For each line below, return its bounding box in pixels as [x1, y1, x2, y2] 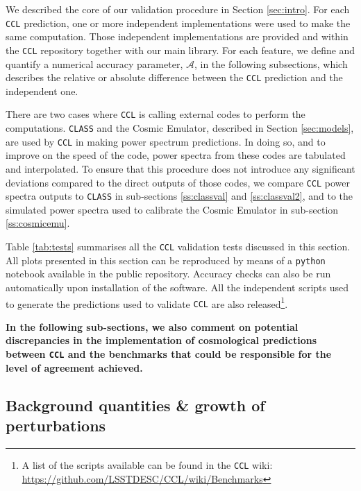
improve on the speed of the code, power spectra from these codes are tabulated [6, 148, 346, 162]
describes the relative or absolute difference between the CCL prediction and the [6, 70, 343, 85]
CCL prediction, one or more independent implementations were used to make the [6, 15, 351, 30]
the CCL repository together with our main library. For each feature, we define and [6, 42, 355, 57]
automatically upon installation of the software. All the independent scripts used [6, 279, 349, 294]
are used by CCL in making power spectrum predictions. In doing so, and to [6, 134, 326, 148]
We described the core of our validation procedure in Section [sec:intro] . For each [6, 2, 350, 16]
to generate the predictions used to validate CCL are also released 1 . [6, 294, 288, 311]
